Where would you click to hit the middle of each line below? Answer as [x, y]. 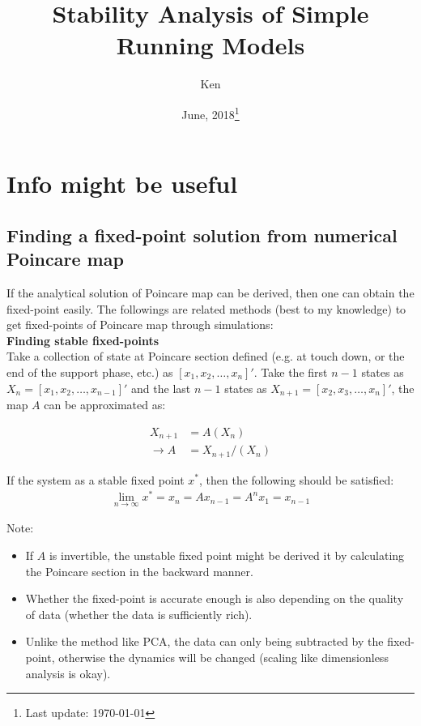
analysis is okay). [68, 673]
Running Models [210, 45]
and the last [161, 388]
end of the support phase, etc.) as [90, 372]
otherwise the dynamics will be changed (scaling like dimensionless [223, 657]
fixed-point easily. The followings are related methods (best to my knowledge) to [206, 308]
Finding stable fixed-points [83, 340]
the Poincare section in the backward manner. [139, 571]
